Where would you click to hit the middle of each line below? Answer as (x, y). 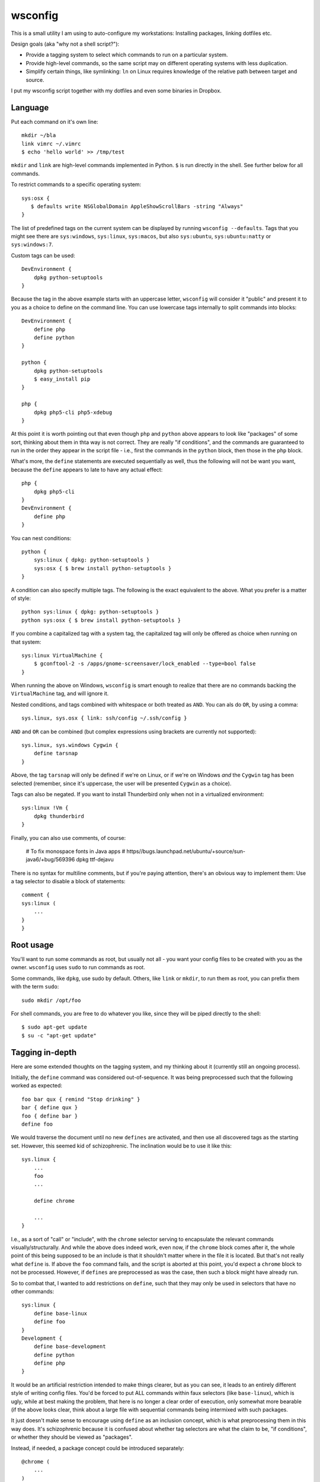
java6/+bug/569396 (50, 860)
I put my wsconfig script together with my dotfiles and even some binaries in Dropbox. (116, 90)
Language (30, 108)
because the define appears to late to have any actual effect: (87, 469)
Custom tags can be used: (43, 255)
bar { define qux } (50, 1108)
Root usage (32, 945)
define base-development (70, 1347)
